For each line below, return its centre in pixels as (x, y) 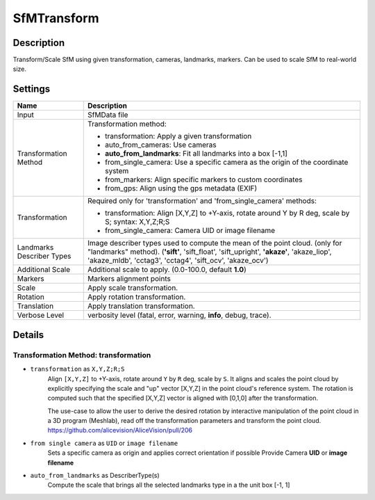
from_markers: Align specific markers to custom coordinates (203, 179)
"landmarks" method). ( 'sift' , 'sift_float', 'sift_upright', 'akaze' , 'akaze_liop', (209, 252)
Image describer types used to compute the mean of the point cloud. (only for (215, 243)
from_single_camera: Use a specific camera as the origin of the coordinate (226, 162)
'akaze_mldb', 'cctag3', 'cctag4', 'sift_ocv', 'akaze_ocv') (178, 261)
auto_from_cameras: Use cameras (160, 145)
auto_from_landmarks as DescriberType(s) (95, 476)
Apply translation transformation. (141, 306)
